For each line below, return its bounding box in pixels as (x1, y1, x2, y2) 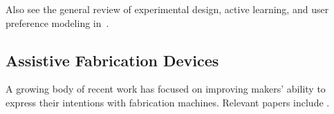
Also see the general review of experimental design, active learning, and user (6, 2, 329, 16)
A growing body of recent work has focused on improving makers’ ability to (6, 82, 326, 96)
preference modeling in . (6, 15, 109, 30)
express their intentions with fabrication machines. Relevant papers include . (6, 95, 330, 109)
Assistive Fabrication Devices (6, 49, 219, 70)
